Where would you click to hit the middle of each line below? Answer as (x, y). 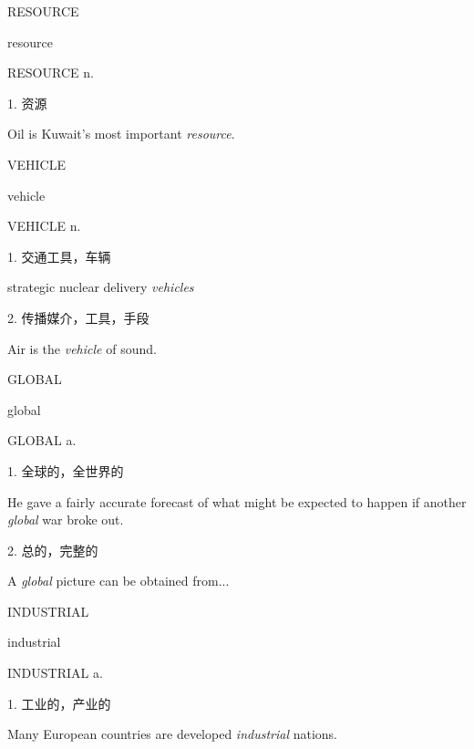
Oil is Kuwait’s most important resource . (121, 134)
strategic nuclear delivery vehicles (101, 287)
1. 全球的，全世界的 (66, 470)
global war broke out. (66, 520)
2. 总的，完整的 (53, 550)
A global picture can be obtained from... (118, 581)
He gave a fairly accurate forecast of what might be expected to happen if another (237, 501)
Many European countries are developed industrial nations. (172, 734)
